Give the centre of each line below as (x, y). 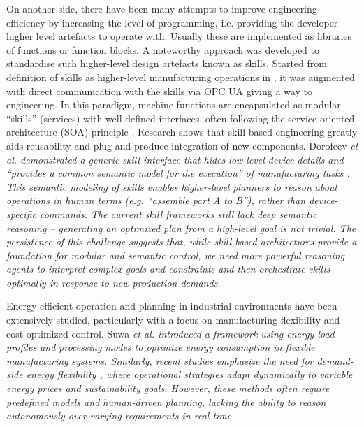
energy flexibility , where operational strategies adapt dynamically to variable (189, 374)
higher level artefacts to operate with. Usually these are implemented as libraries (179, 36)
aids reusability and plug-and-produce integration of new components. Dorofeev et (182, 145)
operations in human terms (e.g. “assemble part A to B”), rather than (156, 200)
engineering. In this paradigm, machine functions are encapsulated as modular (174, 104)
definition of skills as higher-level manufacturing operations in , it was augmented (181, 77)
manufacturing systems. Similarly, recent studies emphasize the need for (160, 360)
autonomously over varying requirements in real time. (121, 415)
